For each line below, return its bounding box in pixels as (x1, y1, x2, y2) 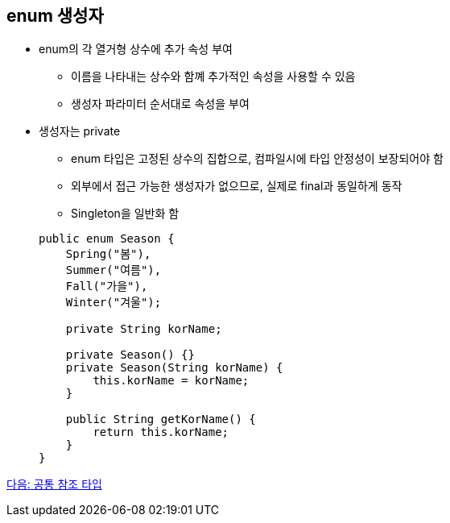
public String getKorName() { (65, 413, 256, 426)
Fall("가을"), (65, 280, 148, 293)
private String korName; (65, 322, 222, 336)
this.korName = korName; (93, 374, 250, 388)
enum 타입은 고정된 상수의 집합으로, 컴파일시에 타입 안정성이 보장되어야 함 (71, 152, 444, 166)
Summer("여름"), (65, 264, 162, 277)
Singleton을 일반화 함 (71, 206, 180, 221)
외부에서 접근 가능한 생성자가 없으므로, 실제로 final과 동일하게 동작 (71, 179, 403, 193)
